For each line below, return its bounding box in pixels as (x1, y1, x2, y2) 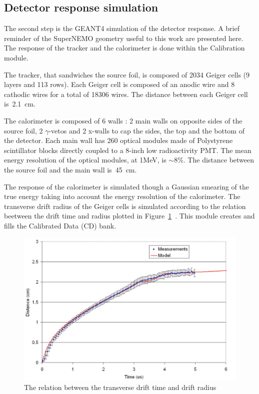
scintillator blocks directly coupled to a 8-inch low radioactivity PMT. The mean (4, 144, 251, 155)
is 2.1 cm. (4, 98, 36, 109)
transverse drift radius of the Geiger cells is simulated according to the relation (4, 200, 246, 211)
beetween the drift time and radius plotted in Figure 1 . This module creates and (4, 210, 255, 221)
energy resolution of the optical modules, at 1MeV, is (4, 154, 166, 165)
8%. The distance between (174, 154, 254, 165)
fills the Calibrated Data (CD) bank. (4, 220, 116, 230)
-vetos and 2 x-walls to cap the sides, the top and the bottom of (48, 125, 244, 135)
